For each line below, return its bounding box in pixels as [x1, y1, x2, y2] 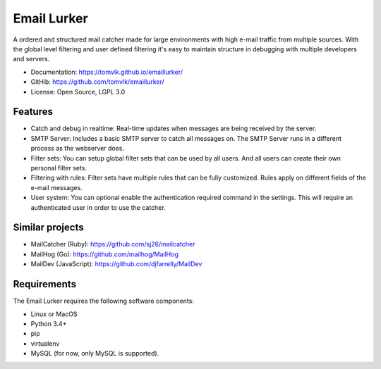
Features [13, 106, 53, 118]
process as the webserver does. [30, 144, 125, 153]
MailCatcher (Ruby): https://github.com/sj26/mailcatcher [30, 240, 195, 249]
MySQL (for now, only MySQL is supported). [30, 349, 159, 358]
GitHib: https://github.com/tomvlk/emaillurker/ [30, 77, 165, 86]
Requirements [13, 278, 77, 290]
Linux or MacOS [30, 310, 78, 318]
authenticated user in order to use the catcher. [30, 203, 166, 211]
